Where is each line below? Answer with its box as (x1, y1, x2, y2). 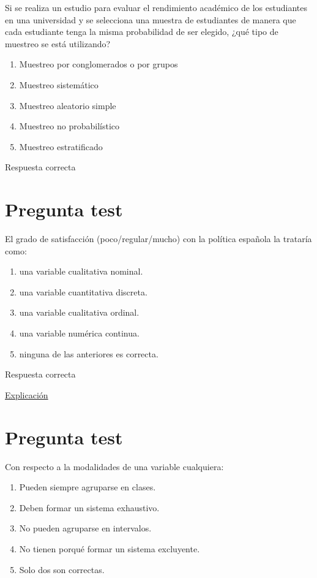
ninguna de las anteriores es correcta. (19, 347, 158, 360)
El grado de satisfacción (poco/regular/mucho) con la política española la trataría (5, 232, 312, 245)
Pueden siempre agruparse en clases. (19, 481, 156, 493)
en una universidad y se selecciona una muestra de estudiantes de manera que (5, 13, 296, 26)
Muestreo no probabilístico (19, 120, 119, 132)
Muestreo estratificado (19, 140, 103, 153)
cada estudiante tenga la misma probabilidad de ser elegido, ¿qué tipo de (5, 25, 278, 38)
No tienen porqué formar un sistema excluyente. (19, 542, 200, 555)
